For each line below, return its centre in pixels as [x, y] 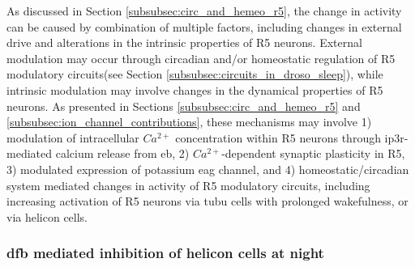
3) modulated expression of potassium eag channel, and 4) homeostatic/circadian [208, 169]
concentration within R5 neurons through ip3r [290, 137]
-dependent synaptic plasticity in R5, [313, 153]
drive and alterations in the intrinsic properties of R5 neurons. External [184, 42]
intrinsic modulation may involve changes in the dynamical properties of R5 [195, 89]
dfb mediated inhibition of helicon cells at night [165, 253]
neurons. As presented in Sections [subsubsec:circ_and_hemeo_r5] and [184, 106]
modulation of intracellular [73, 137]
